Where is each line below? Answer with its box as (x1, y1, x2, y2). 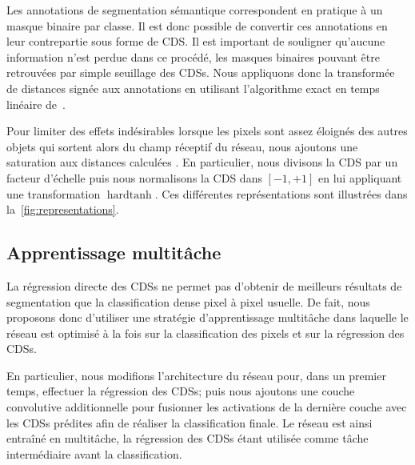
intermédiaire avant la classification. (6, 445, 182, 462)
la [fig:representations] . (6, 201, 119, 218)
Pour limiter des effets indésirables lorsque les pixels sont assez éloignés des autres (6, 122, 408, 139)
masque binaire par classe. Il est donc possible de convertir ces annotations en (6, 17, 388, 34)
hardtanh (106, 189, 152, 201)
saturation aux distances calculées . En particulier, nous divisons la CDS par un (6, 154, 398, 170)
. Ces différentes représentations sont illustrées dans (154, 185, 408, 202)
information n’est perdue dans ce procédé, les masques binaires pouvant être (6, 48, 380, 65)
